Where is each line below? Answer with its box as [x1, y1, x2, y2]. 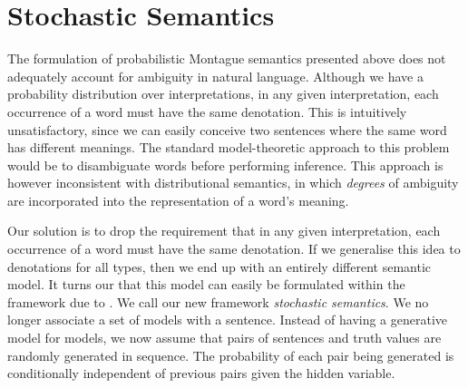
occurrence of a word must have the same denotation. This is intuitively [7, 102, 407, 121]
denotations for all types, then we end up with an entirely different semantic [7, 257, 432, 276]
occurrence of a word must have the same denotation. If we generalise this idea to [7, 239, 461, 258]
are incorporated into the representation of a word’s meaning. [7, 190, 349, 209]
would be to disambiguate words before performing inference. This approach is [7, 155, 444, 174]
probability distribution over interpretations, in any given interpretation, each [7, 84, 439, 103]
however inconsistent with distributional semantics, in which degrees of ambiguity [7, 173, 459, 192]
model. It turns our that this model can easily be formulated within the [7, 275, 405, 294]
